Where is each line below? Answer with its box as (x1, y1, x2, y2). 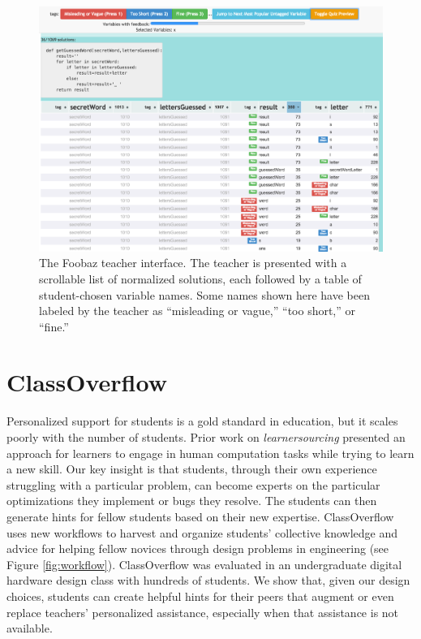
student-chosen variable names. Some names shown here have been (39, 286, 370, 303)
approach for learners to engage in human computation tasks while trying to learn (6, 444, 415, 461)
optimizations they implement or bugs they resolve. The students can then (6, 492, 377, 509)
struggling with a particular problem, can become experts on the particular (6, 476, 380, 493)
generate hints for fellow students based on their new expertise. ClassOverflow (6, 507, 394, 525)
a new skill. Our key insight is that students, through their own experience (6, 460, 377, 477)
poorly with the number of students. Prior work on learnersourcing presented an (6, 429, 406, 445)
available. (6, 620, 53, 637)
